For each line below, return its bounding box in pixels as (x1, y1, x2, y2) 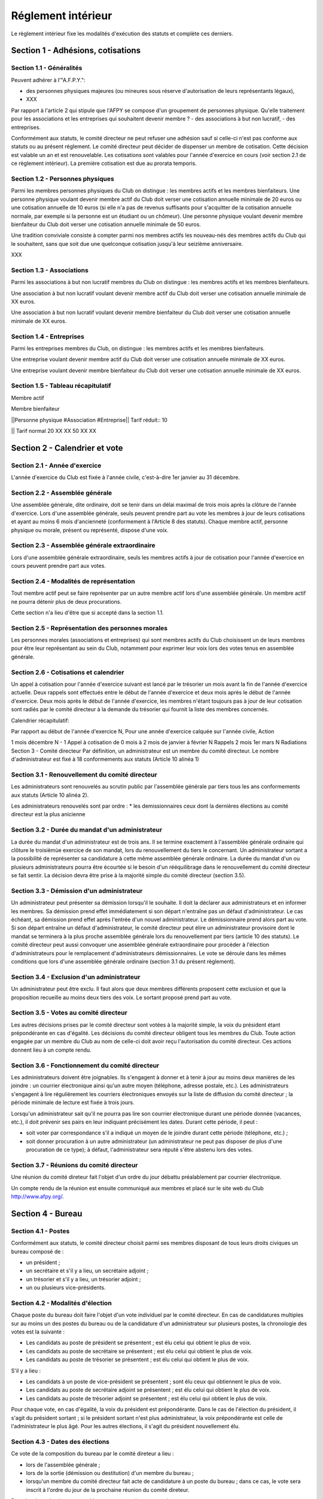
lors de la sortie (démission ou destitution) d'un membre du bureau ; (26, 1469, 194, 1476)
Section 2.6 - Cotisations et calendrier (11, 668, 124, 676)
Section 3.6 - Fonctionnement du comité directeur (11, 1061, 160, 1070)
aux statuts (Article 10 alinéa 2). (11, 791, 89, 799)
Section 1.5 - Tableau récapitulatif (11, 381, 112, 390)
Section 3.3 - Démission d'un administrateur (11, 886, 143, 895)
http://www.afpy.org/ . (11, 1193, 64, 1200)
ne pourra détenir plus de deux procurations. (11, 598, 122, 605)
